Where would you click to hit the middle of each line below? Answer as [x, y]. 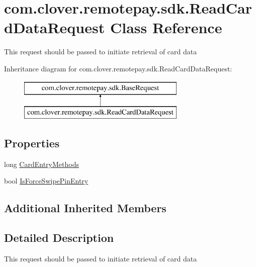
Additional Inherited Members [85, 208]
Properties [32, 143]
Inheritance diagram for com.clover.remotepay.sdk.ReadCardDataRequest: [118, 68]
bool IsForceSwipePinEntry [46, 181]
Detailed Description [59, 238]
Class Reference [166, 27]
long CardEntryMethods [41, 164]
